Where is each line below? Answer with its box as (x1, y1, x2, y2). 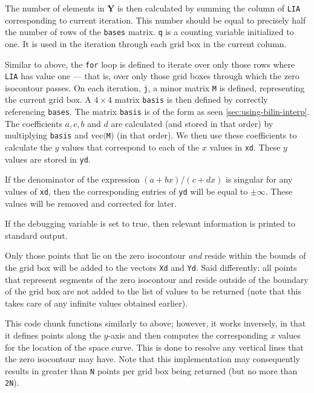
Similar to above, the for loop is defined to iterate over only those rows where (5, 57, 295, 70)
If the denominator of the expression (5, 173, 140, 186)
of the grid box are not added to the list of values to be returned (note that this (5, 285, 302, 297)
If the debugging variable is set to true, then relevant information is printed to (5, 217, 295, 230)
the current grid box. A (5, 93, 91, 106)
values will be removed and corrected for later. (5, 197, 177, 209)
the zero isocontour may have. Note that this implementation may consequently (5, 352, 300, 365)
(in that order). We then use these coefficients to (116, 129, 297, 141)
